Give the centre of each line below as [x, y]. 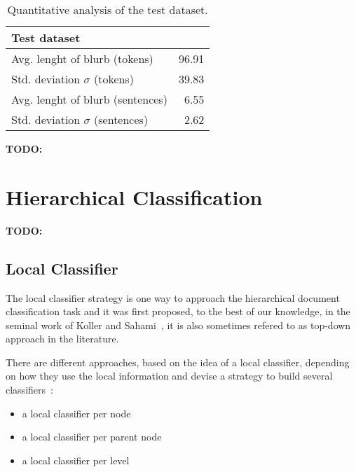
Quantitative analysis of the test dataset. [108, 9]
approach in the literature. [62, 339]
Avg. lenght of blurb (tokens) [82, 58]
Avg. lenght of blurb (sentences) [89, 99]
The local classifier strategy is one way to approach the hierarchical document [173, 297]
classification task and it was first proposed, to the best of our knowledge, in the [178, 311]
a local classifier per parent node [92, 437]
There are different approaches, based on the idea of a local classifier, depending [178, 362]
